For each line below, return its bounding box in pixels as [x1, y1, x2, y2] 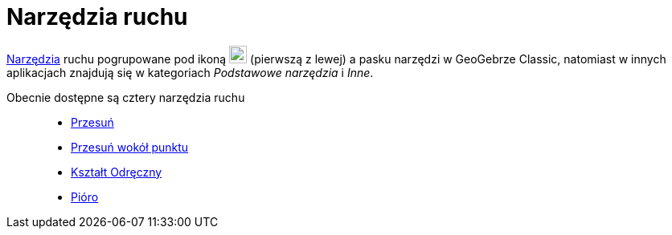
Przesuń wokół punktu [71, 140, 189, 154]
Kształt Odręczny [71, 164, 162, 179]
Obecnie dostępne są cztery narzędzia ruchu [6, 90, 245, 104]
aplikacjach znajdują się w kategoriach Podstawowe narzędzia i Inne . [6, 65, 374, 79]
